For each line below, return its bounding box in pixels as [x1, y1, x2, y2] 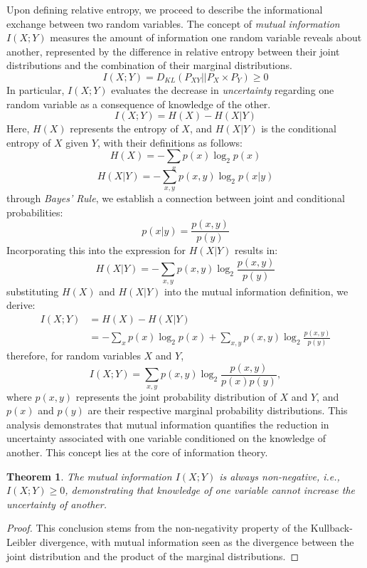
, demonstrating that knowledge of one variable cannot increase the [65, 483, 355, 498]
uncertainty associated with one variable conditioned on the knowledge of [6, 431, 326, 446]
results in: [235, 243, 278, 258]
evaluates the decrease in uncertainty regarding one [111, 82, 334, 97]
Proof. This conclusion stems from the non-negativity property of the [6, 520, 308, 535]
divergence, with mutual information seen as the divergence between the [39, 534, 354, 549]
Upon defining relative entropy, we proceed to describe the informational [6, 2, 323, 16]
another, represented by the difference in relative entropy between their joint [6, 43, 340, 58]
